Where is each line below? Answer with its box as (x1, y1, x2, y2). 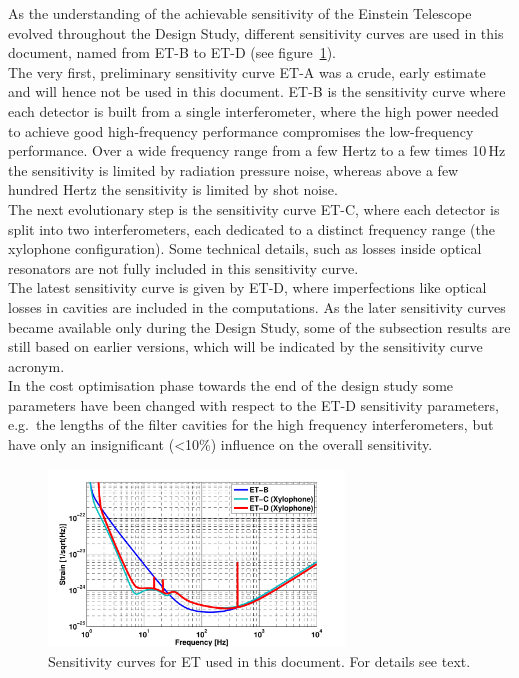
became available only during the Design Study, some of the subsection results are (8, 316, 511, 337)
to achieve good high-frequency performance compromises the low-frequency (8, 120, 474, 141)
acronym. (8, 355, 65, 376)
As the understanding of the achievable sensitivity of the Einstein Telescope (8, 3, 472, 23)
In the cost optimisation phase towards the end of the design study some (8, 375, 454, 396)
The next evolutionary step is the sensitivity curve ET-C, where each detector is (8, 198, 500, 219)
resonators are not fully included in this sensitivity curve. (8, 257, 359, 278)
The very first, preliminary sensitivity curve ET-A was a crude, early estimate (8, 61, 486, 82)
